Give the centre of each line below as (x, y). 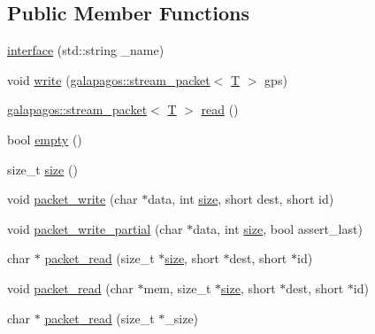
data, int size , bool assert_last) (278, 228)
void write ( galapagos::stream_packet (109, 79)
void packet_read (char (70, 287)
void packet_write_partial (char (95, 228)
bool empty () (45, 139)
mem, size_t (177, 287)
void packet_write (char (73, 199)
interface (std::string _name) (86, 50)
